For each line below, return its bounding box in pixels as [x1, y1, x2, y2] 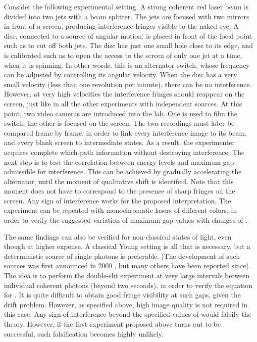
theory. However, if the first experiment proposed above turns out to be [4, 319, 221, 329]
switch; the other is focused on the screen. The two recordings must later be [4, 118, 235, 128]
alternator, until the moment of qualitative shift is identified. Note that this [4, 176, 234, 186]
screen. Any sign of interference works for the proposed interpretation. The [4, 195, 231, 205]
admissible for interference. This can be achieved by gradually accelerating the [4, 166, 242, 177]
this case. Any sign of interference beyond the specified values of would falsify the [4, 309, 252, 319]
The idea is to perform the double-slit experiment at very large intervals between [4, 270, 250, 281]
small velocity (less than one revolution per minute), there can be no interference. [4, 79, 252, 89]
